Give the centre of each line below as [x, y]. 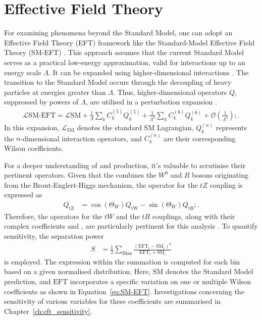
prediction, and [28, 281]
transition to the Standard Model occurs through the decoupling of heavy [118, 82]
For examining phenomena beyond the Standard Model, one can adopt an [118, 33]
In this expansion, [32, 127]
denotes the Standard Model [209, 271]
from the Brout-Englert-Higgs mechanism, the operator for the [101, 184]
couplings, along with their [194, 216]
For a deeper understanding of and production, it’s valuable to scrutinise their [125, 165]
